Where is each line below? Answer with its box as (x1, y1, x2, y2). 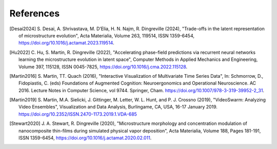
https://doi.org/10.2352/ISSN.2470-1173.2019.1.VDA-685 (18, 111, 137, 117)
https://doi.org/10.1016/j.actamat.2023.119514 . (18, 40, 115, 46)
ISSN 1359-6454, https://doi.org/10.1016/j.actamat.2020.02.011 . (18, 135, 152, 141)
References (9, 8, 60, 19)
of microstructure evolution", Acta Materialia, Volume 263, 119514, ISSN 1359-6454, (18, 32, 195, 38)
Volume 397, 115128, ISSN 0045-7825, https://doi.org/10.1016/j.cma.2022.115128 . (18, 63, 188, 70)
